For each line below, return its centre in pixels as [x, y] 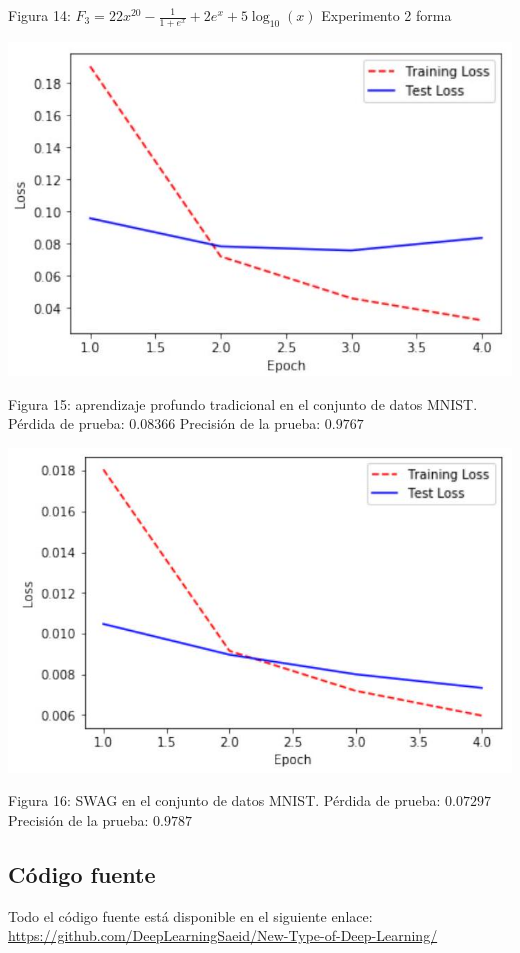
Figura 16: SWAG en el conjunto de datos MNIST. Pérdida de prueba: [224, 800]
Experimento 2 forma [386, 15]
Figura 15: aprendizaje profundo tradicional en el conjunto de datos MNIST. [243, 403]
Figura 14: [39, 15]
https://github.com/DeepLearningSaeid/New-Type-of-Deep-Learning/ [223, 935]
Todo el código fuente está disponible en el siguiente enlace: [190, 915]
